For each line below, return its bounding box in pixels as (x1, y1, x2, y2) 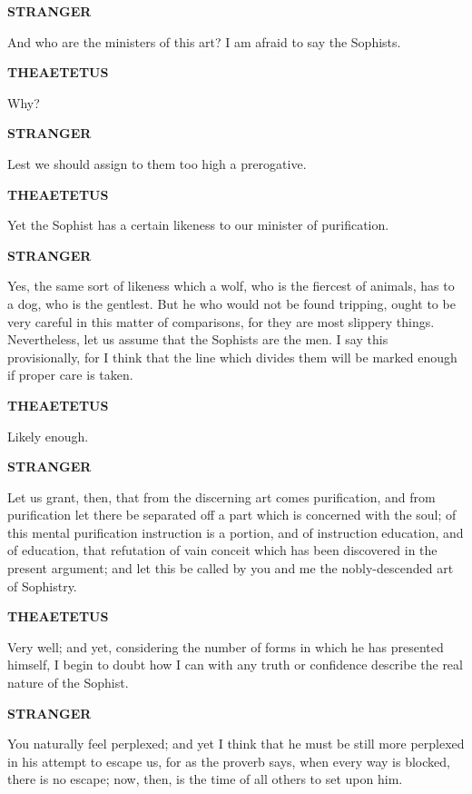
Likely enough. (7, 426, 89, 445)
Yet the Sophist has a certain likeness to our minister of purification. (7, 215, 389, 234)
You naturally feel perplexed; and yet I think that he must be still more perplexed (7, 734, 465, 753)
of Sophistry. (7, 576, 77, 595)
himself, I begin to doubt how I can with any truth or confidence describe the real (7, 655, 463, 674)
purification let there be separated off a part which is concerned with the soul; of (7, 505, 457, 524)
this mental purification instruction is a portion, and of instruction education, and (7, 522, 464, 541)
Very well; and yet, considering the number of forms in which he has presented (7, 637, 444, 656)
